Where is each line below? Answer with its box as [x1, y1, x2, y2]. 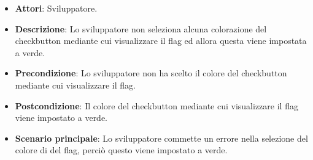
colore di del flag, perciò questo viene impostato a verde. [15, 144, 228, 156]
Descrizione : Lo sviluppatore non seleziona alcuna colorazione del [15, 22, 267, 35]
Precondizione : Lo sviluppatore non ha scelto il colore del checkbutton [15, 67, 287, 79]
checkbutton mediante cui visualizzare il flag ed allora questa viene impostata [15, 34, 307, 47]
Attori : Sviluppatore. [15, 2, 98, 14]
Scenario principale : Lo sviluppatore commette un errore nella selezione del [15, 131, 308, 144]
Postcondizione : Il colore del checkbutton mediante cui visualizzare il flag [15, 99, 298, 112]
